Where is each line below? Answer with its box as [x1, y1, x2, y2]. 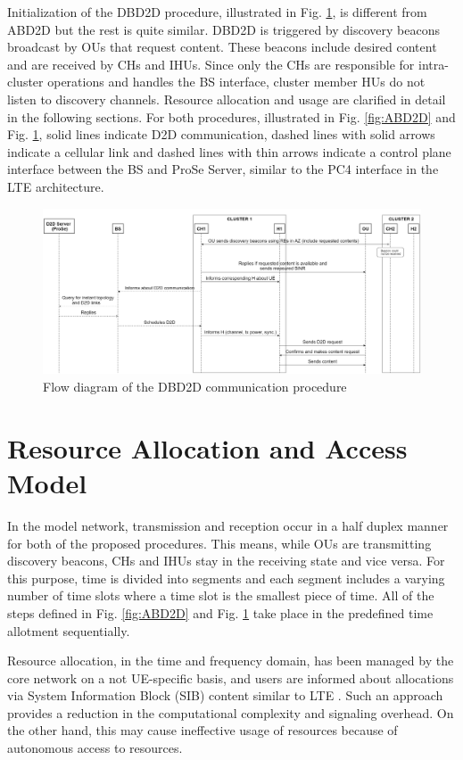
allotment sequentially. [7, 621, 130, 640]
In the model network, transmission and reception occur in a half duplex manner [7, 516, 449, 534]
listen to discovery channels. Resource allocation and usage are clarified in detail [7, 89, 446, 108]
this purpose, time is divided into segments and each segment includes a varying [7, 568, 445, 587]
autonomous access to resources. [7, 739, 183, 757]
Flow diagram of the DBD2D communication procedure [43, 377, 347, 396]
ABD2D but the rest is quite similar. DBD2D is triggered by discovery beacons [7, 20, 440, 38]
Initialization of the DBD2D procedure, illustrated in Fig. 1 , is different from [7, 3, 427, 21]
